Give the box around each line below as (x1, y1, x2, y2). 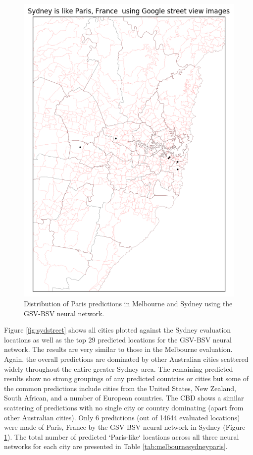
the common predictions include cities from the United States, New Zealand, (4, 383, 236, 393)
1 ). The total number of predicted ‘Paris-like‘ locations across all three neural (4, 431, 239, 442)
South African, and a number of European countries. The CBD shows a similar (4, 393, 244, 403)
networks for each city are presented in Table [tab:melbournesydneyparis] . (4, 441, 228, 452)
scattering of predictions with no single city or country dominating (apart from (4, 402, 244, 412)
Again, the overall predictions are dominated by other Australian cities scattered (4, 353, 249, 364)
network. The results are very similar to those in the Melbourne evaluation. (4, 344, 233, 354)
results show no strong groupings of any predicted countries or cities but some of (4, 373, 249, 384)
